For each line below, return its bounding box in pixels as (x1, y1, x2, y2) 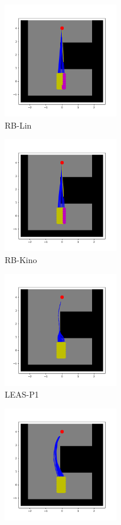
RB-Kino (5, 253, 37, 265)
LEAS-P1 (5, 388, 39, 400)
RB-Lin (5, 119, 32, 131)
